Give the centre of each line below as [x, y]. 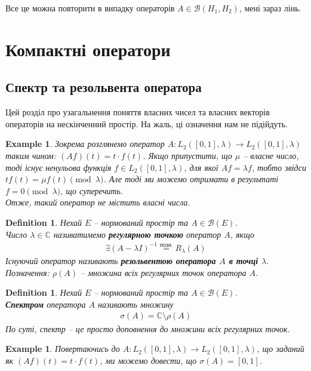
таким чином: [31, 155]
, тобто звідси [279, 167]
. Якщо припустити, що [187, 155]
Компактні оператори [88, 49]
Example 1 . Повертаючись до [63, 349]
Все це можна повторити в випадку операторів [90, 8]
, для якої [201, 167]
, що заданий [281, 349]
